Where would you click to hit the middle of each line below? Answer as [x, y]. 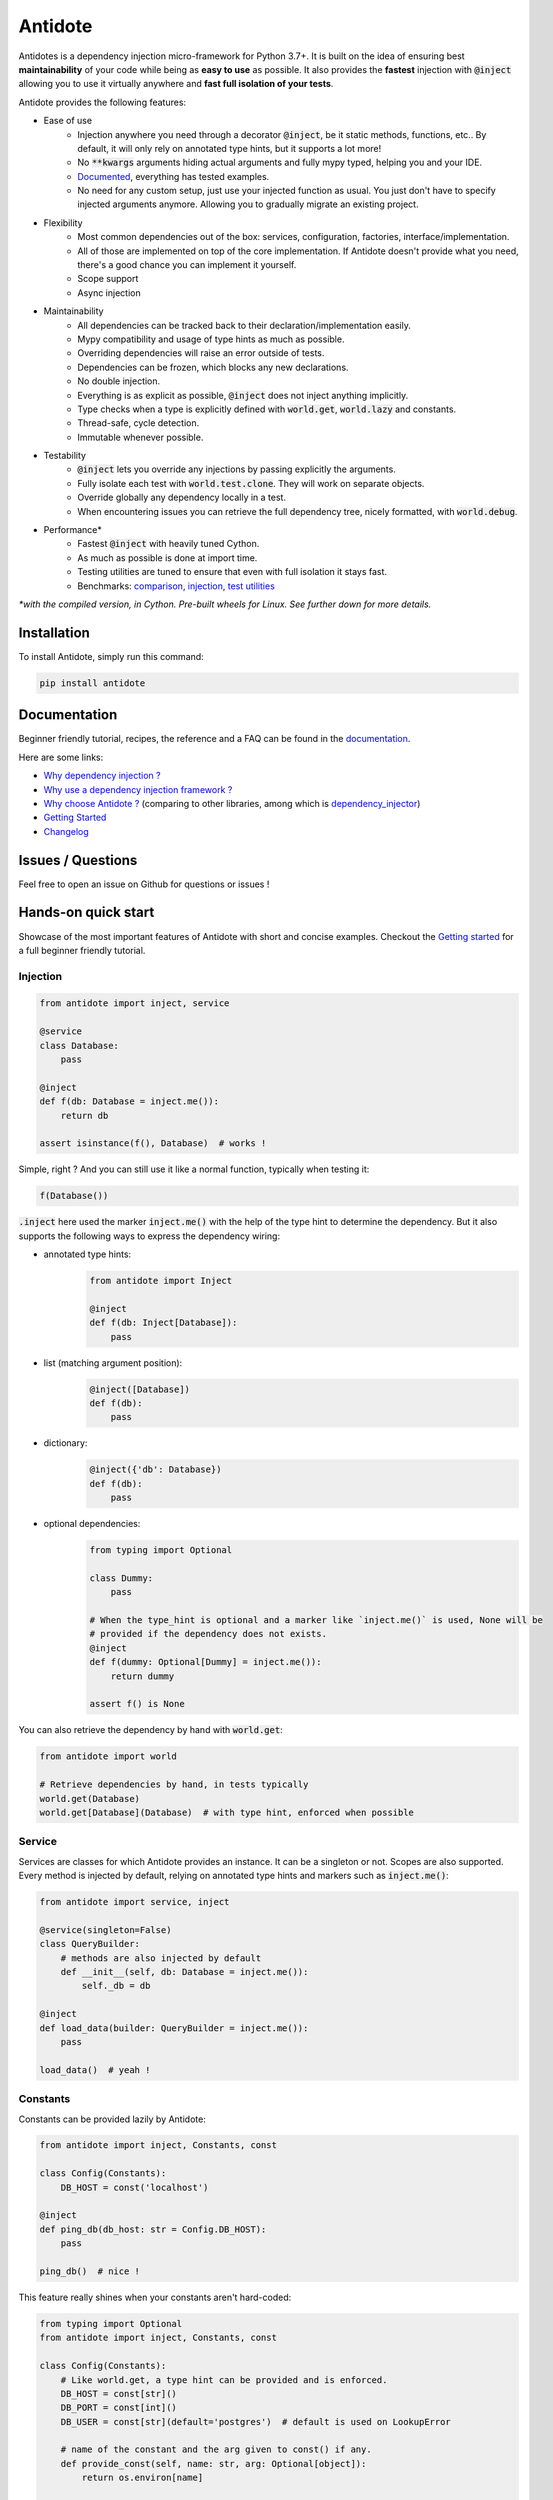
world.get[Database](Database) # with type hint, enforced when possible [227, 1812]
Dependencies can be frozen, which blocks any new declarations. [213, 367]
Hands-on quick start [86, 912]
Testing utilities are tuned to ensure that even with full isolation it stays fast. [232, 572]
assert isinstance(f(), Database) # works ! [153, 1143]
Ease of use [68, 121]
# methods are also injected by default [161, 1958]
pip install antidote [92, 683]
